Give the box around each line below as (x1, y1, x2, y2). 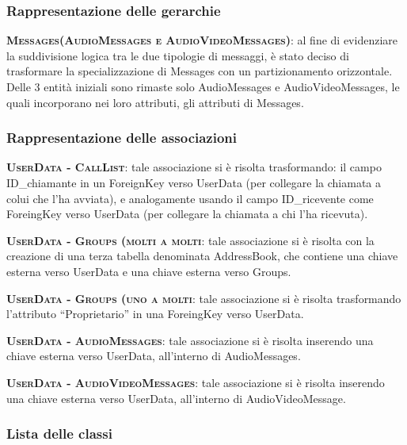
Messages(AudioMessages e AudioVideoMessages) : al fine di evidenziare (6, 32, 397, 48)
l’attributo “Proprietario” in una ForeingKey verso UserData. (6, 305, 304, 322)
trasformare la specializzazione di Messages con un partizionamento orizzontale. (6, 63, 393, 79)
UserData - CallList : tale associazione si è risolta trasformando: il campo (6, 159, 382, 175)
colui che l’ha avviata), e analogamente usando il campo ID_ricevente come (6, 190, 374, 206)
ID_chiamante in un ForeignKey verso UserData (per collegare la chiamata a (6, 175, 382, 190)
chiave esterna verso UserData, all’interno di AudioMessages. (6, 347, 301, 364)
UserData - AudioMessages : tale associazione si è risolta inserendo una (6, 332, 374, 348)
